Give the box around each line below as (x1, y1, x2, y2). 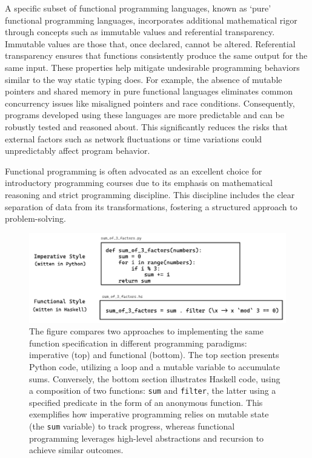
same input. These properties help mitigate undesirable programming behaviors (5, 61, 300, 73)
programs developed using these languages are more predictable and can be (5, 108, 284, 121)
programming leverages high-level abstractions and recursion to (29, 431, 264, 444)
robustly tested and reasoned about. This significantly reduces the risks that (5, 120, 288, 133)
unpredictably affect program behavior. (5, 144, 150, 157)
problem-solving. (5, 212, 66, 225)
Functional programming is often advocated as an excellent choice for (5, 164, 262, 177)
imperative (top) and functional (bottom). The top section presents (29, 348, 279, 361)
